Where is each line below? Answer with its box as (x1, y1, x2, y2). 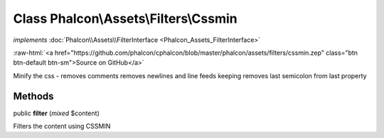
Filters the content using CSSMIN (13, 122, 111, 131)
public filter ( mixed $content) (13, 109, 100, 117)
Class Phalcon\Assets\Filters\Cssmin (13, 11, 238, 26)
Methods (13, 90, 54, 102)
